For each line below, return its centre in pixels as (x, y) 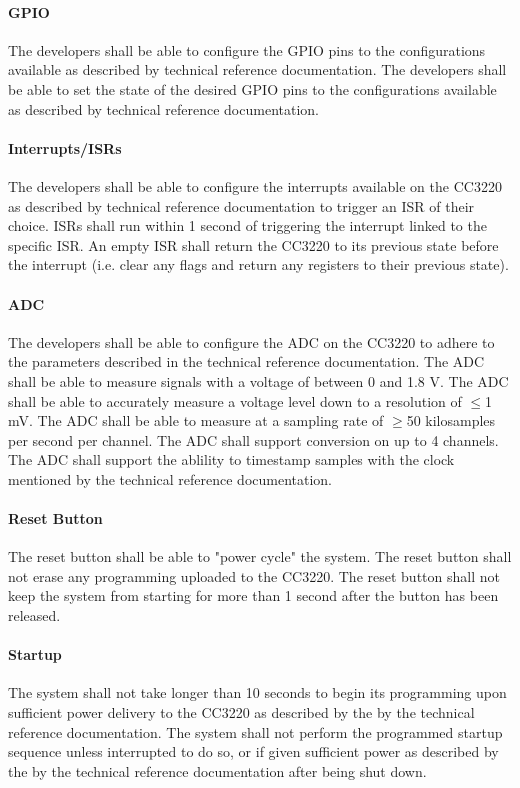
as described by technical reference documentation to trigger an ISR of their (241, 205)
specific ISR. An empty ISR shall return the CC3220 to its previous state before (253, 244)
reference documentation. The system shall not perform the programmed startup (255, 731)
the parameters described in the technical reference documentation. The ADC (246, 361)
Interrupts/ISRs (65, 147)
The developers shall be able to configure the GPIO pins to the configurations (247, 49)
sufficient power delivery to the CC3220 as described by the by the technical (241, 712)
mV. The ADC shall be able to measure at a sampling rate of (196, 420)
